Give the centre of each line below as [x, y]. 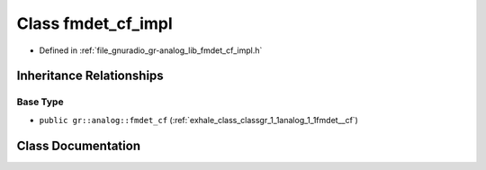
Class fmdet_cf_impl [94, 23]
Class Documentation [79, 145]
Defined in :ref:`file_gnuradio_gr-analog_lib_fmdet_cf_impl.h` [151, 50]
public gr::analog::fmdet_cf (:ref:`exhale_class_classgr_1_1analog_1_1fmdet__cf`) [199, 120]
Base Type [40, 102]
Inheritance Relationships [90, 76]
